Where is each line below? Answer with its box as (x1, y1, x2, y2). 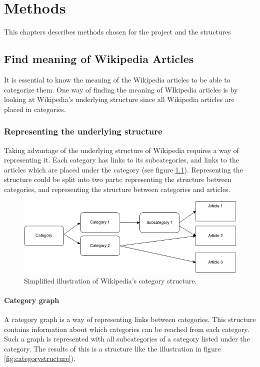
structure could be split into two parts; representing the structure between (4, 174, 231, 184)
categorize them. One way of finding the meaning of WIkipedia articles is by (4, 84, 238, 94)
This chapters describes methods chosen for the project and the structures (4, 26, 231, 37)
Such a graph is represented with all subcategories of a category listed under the (4, 333, 250, 344)
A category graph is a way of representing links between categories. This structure (4, 314, 256, 324)
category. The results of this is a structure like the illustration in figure (4, 343, 221, 353)
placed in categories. (4, 103, 66, 114)
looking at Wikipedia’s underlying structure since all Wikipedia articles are (4, 94, 234, 104)
